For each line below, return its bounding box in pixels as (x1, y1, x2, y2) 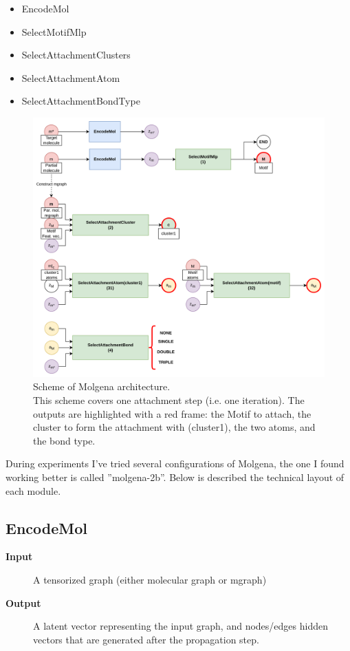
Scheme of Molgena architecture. (33, 379, 171, 394)
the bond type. (33, 433, 96, 447)
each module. (6, 483, 61, 498)
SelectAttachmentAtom (21, 70, 120, 85)
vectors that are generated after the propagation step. (33, 632, 259, 646)
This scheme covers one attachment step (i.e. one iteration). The (33, 392, 305, 407)
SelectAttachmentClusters (21, 47, 131, 62)
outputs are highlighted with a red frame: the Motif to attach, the (33, 406, 311, 420)
